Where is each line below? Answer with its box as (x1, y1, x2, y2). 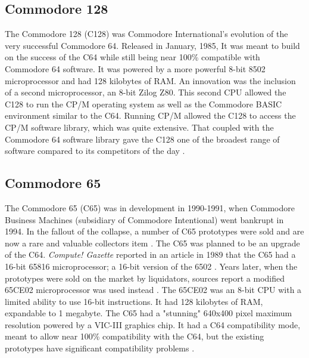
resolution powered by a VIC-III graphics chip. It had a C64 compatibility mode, (5, 318, 301, 331)
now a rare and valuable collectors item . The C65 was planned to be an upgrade (5, 236, 300, 249)
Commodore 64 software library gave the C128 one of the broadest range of (5, 132, 280, 145)
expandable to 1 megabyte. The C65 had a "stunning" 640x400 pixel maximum (5, 307, 292, 319)
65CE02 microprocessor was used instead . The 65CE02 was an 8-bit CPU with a (5, 283, 302, 296)
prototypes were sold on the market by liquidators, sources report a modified (5, 271, 285, 284)
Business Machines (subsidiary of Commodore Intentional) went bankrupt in (5, 213, 284, 226)
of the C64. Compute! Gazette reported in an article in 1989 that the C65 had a (5, 248, 296, 261)
